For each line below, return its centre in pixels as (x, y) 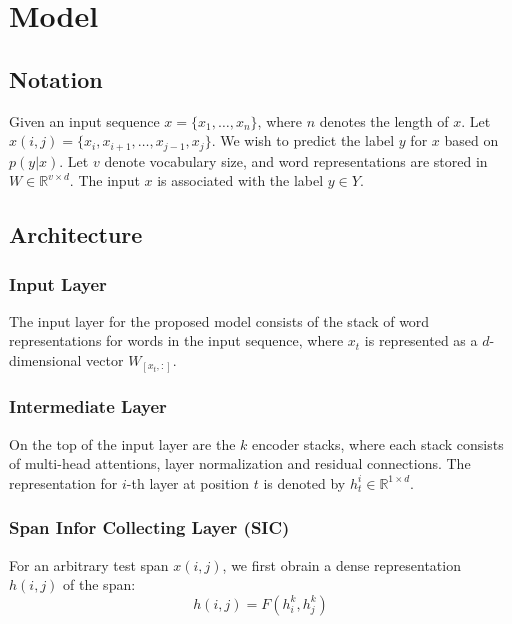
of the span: (99, 584)
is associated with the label (240, 180)
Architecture (76, 234)
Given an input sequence (84, 120)
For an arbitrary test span (89, 564)
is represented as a (421, 340)
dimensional (45, 360)
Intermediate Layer (88, 406)
